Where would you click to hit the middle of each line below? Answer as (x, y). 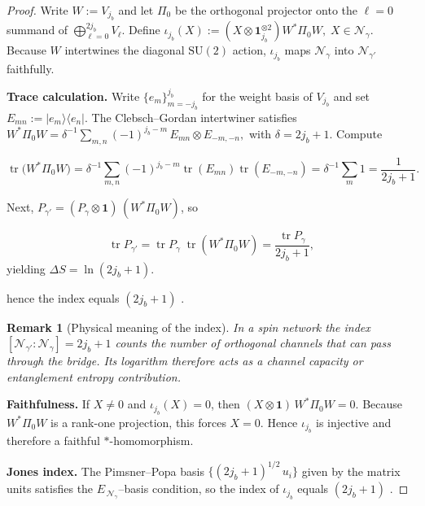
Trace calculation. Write (73, 96)
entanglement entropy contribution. (94, 376)
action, (249, 50)
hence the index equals (63, 297)
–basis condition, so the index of (199, 489)
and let (136, 10)
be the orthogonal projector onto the (266, 10)
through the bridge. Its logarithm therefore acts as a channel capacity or (185, 361)
